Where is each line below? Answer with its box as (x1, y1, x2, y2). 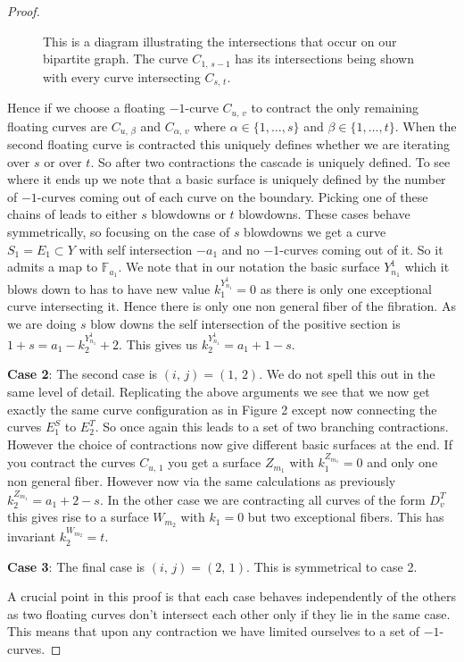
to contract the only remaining (251, 98, 418, 117)
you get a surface (168, 453, 261, 472)
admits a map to (7, 257, 98, 276)
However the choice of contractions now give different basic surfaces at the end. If (7, 434, 452, 453)
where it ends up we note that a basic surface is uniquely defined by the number (7, 170, 446, 189)
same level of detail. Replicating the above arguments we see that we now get (7, 381, 430, 400)
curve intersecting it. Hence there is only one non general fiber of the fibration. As (7, 297, 456, 315)
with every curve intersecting (43, 67, 201, 86)
